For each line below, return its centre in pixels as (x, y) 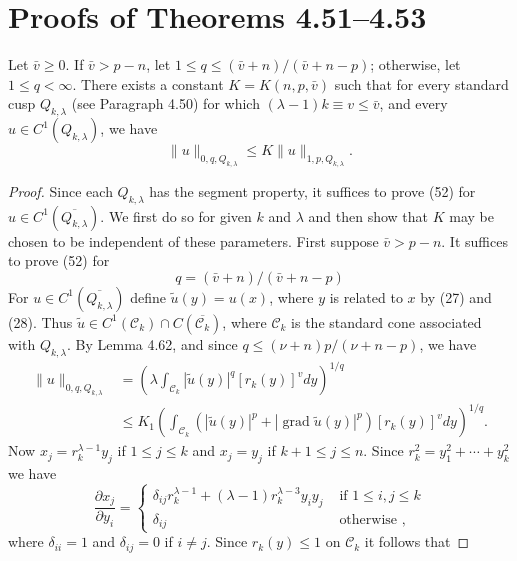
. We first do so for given (176, 215)
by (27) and (456, 296)
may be (471, 215)
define (148, 296)
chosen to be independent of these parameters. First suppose (193, 240)
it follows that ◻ (417, 541)
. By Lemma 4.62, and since (152, 343)
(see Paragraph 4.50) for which (165, 103)
